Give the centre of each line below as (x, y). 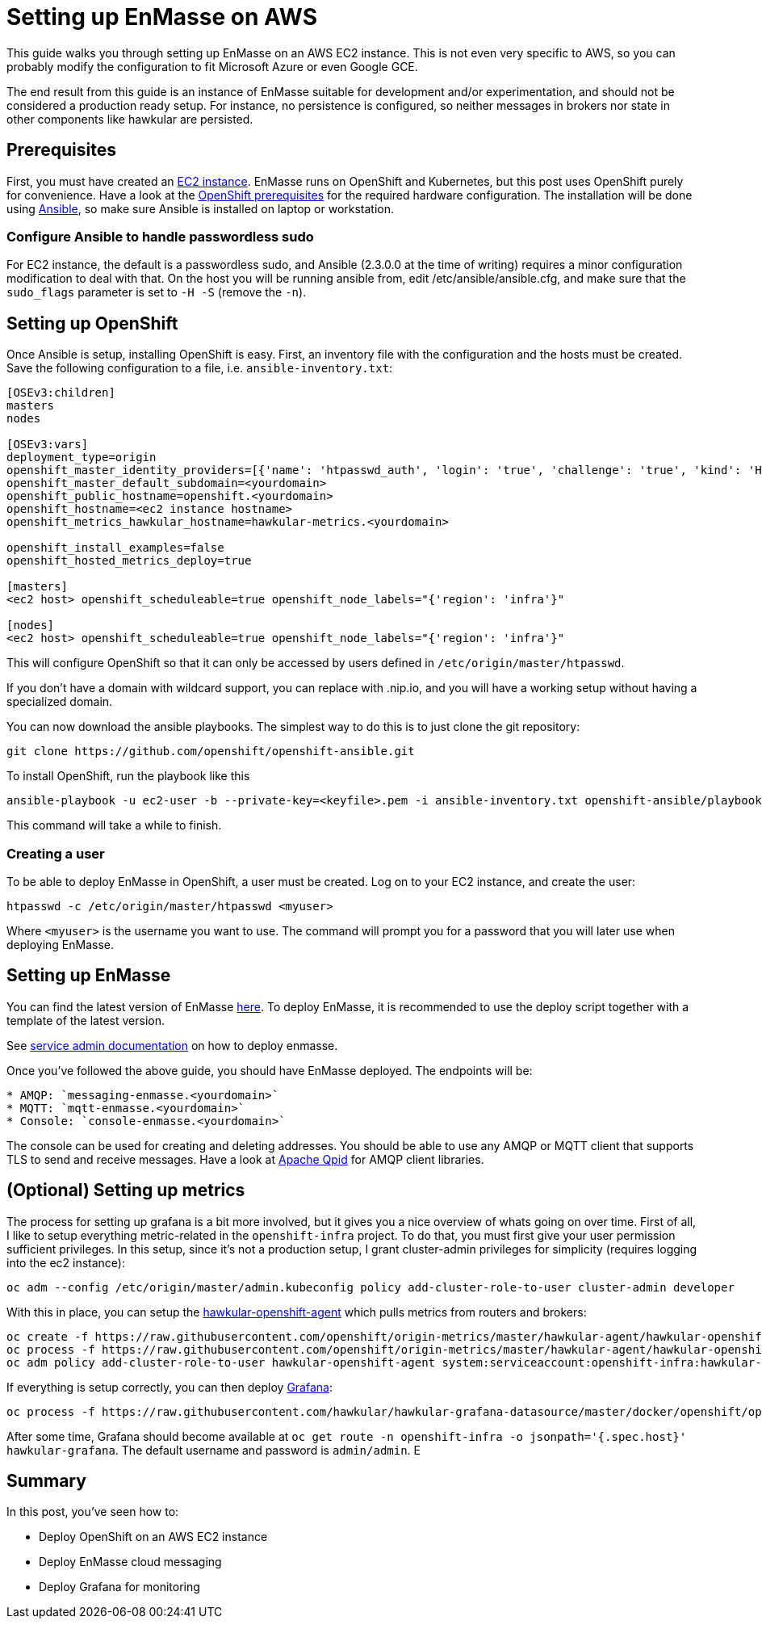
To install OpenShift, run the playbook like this (128, 776)
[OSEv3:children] (61, 393)
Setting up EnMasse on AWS (162, 17)
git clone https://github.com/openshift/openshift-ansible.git (211, 752)
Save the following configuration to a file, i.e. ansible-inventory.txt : (200, 368)
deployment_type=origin (82, 458)
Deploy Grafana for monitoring (119, 1587)
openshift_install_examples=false (115, 548)
